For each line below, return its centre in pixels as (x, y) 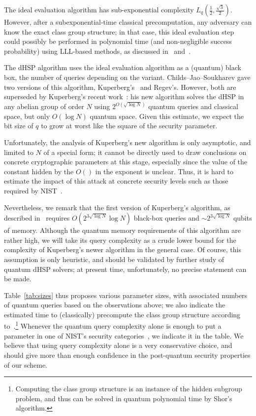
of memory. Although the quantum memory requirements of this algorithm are (123, 230)
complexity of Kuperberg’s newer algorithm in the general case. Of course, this (123, 249)
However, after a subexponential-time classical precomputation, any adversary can (128, 22)
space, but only (27, 116)
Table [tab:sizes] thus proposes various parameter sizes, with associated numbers (126, 295)
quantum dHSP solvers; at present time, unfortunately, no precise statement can (125, 269)
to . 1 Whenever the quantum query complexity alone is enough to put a (113, 325)
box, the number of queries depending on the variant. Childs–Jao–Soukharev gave (127, 77)
